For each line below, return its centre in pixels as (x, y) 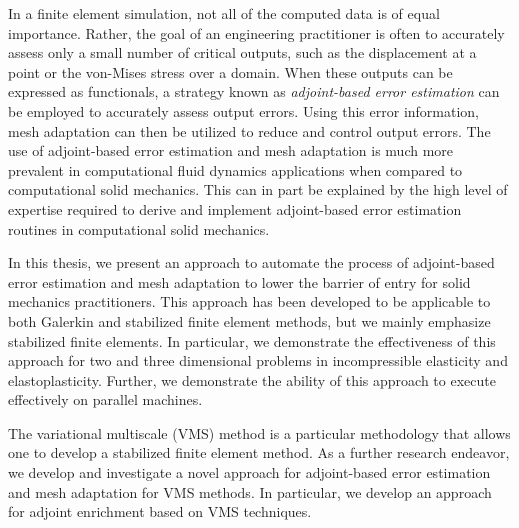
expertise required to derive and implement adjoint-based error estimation (235, 208)
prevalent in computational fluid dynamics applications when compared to (235, 169)
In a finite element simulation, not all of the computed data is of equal (224, 13)
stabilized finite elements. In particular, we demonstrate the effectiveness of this (252, 340)
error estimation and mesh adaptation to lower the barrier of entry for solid (239, 281)
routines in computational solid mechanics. (139, 228)
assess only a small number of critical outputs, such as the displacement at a (242, 52)
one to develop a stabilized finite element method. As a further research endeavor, (259, 452)
